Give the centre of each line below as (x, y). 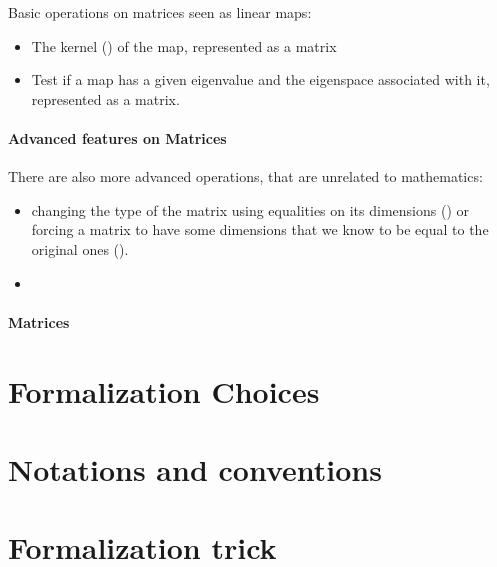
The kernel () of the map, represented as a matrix (184, 45)
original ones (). (80, 248)
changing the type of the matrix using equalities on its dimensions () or (250, 209)
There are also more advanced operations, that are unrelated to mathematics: (245, 176)
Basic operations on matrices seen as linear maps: (160, 12)
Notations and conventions (195, 468)
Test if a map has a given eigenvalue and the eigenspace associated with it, (260, 79)
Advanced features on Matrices (117, 137)
